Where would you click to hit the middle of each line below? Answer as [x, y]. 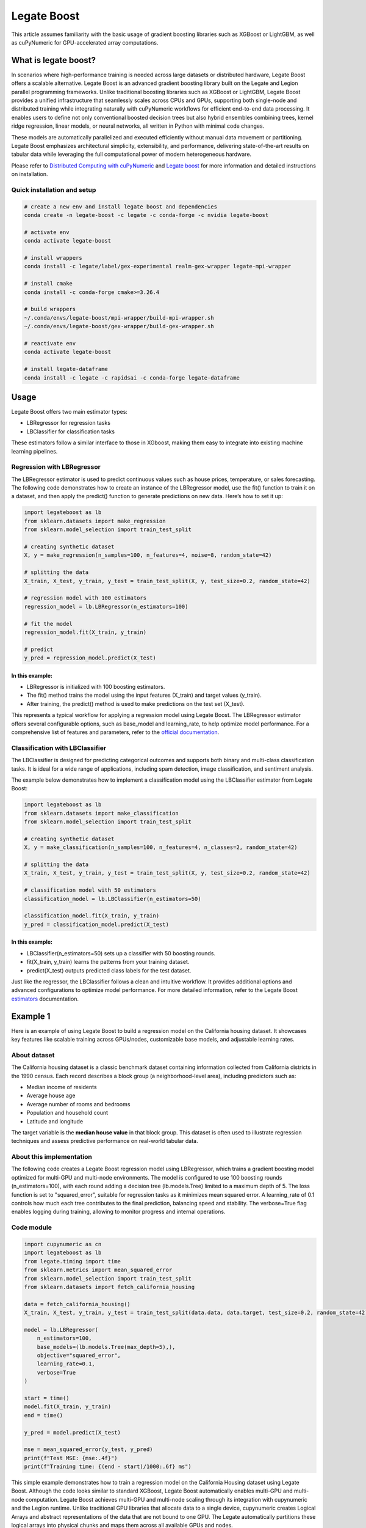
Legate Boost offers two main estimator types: [70, 412]
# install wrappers [53, 258]
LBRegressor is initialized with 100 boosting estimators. [96, 687]
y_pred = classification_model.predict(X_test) [96, 924]
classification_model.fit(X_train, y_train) [92, 916]
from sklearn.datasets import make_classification [102, 813]
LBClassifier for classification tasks [71, 432]
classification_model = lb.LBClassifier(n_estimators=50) [113, 899]
